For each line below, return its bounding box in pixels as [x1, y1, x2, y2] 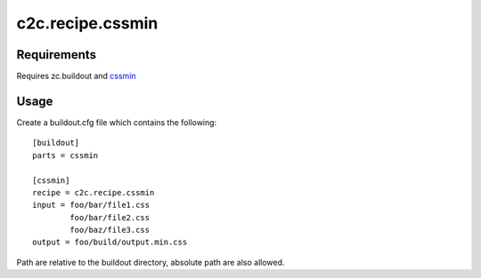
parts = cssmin [32, 150, 99, 160]
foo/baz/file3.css [69, 225, 151, 235]
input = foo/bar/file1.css [32, 200, 151, 210]
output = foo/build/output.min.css [32, 237, 188, 248]
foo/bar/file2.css [69, 212, 151, 222]
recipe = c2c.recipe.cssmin [32, 187, 155, 197]
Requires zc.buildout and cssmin [16, 71, 137, 82]
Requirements [16, 47, 97, 62]
